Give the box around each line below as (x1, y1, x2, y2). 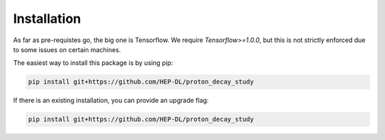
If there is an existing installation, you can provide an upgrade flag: (13, 96, 210, 105)
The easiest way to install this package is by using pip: (13, 59, 174, 67)
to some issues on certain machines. (13, 45, 121, 54)
